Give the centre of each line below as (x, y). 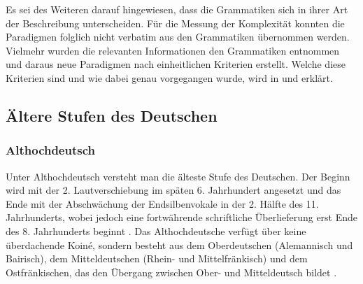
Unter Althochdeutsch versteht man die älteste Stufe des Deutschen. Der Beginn (178, 176)
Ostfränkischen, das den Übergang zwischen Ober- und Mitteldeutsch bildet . (171, 272)
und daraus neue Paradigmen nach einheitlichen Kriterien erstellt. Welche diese (176, 64)
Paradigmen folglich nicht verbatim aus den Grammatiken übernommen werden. (178, 37)
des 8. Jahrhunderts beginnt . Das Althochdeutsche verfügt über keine (156, 230)
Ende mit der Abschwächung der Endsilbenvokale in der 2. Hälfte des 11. (162, 203)
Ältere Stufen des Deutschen (112, 115)
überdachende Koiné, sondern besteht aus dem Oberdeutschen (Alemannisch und (179, 244)
